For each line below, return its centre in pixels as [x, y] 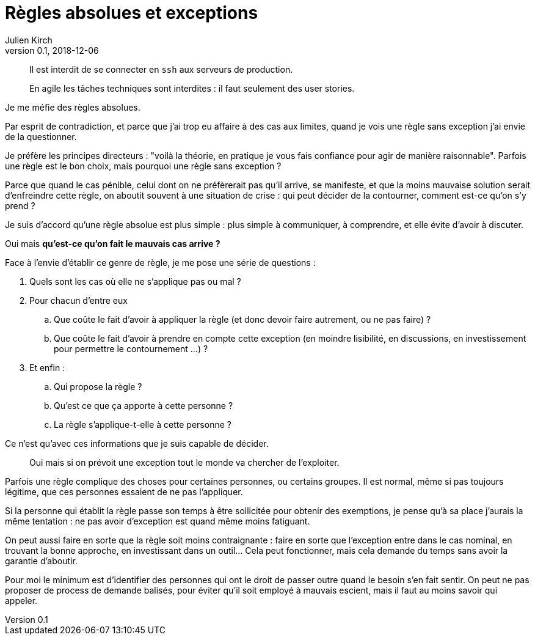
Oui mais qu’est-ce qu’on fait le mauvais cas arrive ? [113, 243]
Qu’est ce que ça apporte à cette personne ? [144, 405]
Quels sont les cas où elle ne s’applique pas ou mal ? [135, 281]
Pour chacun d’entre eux [78, 300]
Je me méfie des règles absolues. [73, 107]
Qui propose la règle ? [98, 386]
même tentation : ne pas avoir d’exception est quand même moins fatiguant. [158, 521]
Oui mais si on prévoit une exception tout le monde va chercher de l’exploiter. [184, 462]
